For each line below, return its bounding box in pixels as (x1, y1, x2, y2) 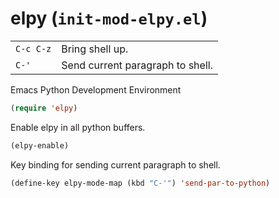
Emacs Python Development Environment (10, 83, 182, 96)
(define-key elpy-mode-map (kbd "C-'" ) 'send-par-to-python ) (10, 178, 271, 188)
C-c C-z (15, 43, 52, 54)
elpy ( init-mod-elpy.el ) (10, 7, 208, 30)
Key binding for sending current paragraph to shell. (10, 158, 221, 171)
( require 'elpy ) (10, 103, 78, 113)
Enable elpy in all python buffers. (10, 121, 146, 133)
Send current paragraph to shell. (61, 58, 213, 72)
